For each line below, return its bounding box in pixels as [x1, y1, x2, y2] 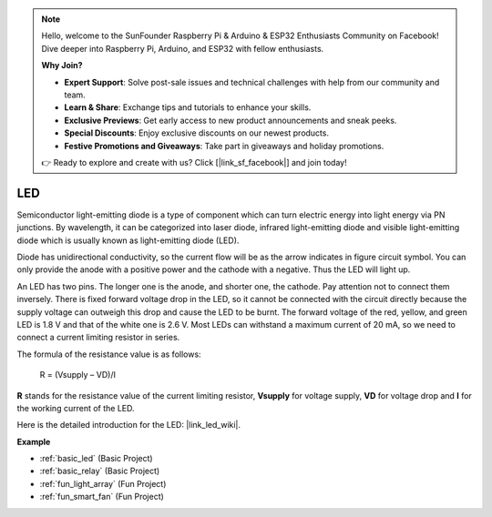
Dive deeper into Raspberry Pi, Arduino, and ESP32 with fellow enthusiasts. [41, 43, 324, 54]
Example [16, 436, 51, 447]
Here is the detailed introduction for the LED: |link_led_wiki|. [16, 420, 241, 431]
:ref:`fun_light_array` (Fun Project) [39, 478, 167, 489]
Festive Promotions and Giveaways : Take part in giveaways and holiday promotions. [64, 140, 384, 151]
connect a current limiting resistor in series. [16, 332, 180, 343]
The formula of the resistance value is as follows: [16, 349, 201, 360]
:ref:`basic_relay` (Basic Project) [39, 465, 160, 477]
